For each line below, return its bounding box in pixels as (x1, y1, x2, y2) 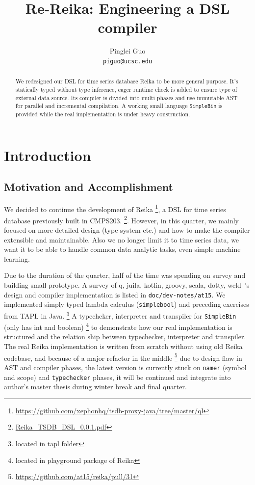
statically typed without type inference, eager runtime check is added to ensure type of (15, 85, 237, 94)
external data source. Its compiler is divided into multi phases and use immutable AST (15, 93, 238, 102)
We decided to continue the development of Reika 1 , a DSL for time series (4, 202, 226, 214)
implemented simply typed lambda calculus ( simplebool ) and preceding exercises (4, 299, 249, 309)
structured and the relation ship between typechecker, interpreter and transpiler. (4, 331, 246, 342)
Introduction (4, 145, 91, 165)
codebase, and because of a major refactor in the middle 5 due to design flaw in (4, 351, 242, 363)
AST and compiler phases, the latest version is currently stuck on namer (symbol (4, 362, 247, 372)
